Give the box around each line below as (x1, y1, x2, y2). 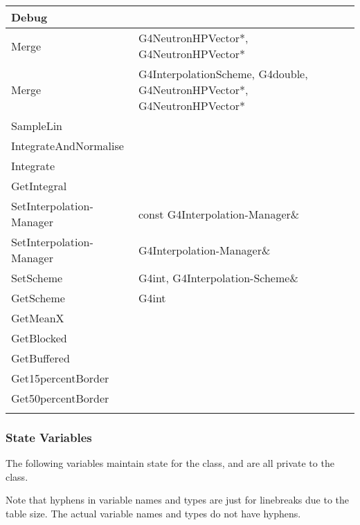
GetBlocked (11, 330, 67, 346)
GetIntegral (11, 178, 67, 194)
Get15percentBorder (11, 370, 109, 386)
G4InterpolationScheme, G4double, (138, 66, 308, 82)
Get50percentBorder (11, 390, 109, 406)
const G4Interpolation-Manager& (138, 205, 300, 222)
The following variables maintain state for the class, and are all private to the (6, 456, 334, 470)
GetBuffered (11, 350, 70, 366)
